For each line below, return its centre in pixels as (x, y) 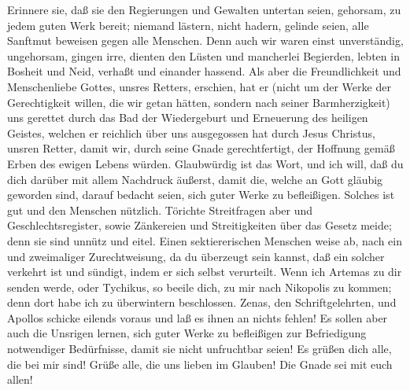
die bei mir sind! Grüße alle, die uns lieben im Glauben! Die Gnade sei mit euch (200, 364)
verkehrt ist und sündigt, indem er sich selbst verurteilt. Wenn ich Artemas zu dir (205, 272)
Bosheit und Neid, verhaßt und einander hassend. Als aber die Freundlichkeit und (204, 71)
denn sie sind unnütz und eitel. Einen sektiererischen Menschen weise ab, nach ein (205, 240)
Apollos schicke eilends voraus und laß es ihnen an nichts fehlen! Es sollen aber (198, 317)
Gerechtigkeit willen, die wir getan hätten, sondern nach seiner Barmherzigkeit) (199, 102)
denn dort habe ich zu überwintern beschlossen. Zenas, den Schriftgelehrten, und (202, 302)
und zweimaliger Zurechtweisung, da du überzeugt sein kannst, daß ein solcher (196, 256)
